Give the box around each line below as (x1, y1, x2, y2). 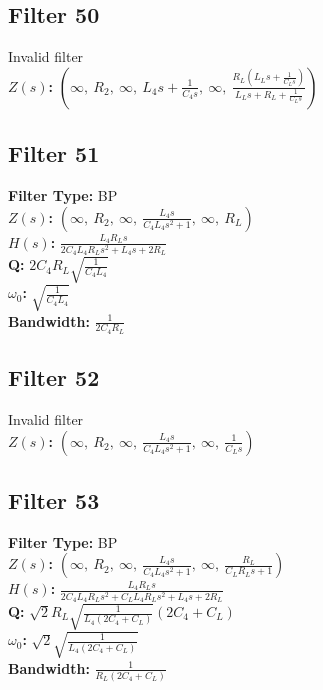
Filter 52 (8, 362, 100, 393)
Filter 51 (8, 138, 100, 169)
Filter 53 (8, 485, 100, 516)
